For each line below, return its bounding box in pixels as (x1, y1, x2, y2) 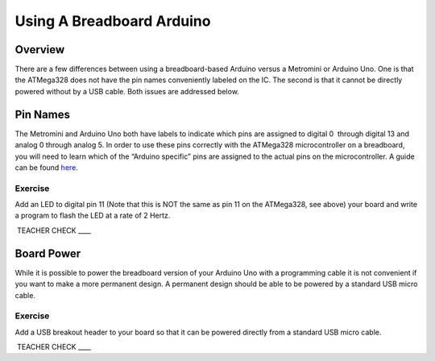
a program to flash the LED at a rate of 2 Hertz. (14, 210, 171, 221)
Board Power (14, 247, 81, 260)
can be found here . (14, 162, 78, 172)
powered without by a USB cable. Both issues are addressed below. (14, 86, 239, 96)
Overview (14, 43, 65, 56)
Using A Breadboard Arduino (14, 12, 211, 30)
